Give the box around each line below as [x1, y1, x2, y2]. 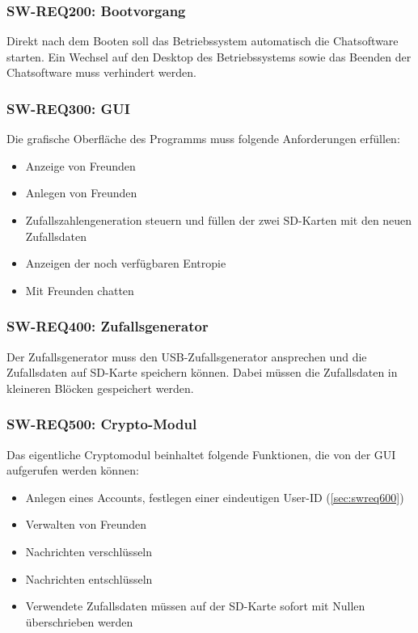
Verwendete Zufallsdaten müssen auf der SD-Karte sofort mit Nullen [25, 597, 365, 614]
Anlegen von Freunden [25, 184, 137, 201]
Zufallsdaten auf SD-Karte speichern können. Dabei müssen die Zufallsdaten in [6, 364, 398, 381]
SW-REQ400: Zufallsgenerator [6, 316, 209, 336]
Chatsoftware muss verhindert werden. [6, 64, 196, 81]
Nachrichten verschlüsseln [25, 542, 153, 559]
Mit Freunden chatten [25, 281, 134, 298]
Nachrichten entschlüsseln [25, 570, 153, 587]
